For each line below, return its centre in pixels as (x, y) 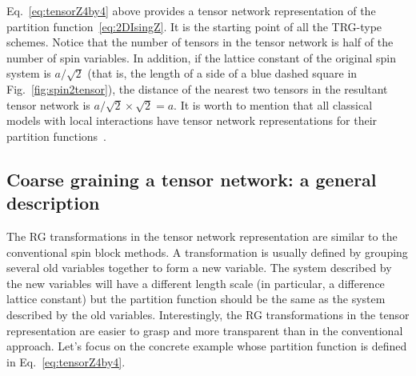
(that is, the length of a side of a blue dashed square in (222, 73)
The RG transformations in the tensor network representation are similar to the (202, 236)
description (53, 203)
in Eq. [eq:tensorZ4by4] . (66, 361)
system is (29, 73)
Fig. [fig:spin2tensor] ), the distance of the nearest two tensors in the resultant (197, 88)
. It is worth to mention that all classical (273, 104)
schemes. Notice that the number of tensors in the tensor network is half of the (200, 42)
